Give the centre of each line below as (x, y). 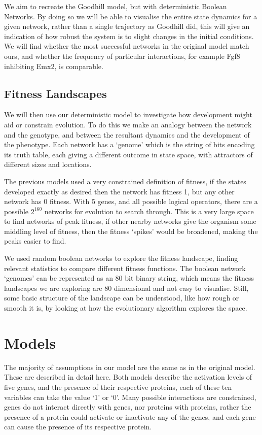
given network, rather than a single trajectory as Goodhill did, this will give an (127, 26)
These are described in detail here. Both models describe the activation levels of (128, 377)
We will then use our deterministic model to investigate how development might (128, 114)
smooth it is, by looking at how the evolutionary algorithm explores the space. (126, 308)
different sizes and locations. (48, 164)
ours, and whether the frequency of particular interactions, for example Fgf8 (122, 56)
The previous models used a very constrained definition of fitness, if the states (125, 181)
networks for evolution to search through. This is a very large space (149, 211)
